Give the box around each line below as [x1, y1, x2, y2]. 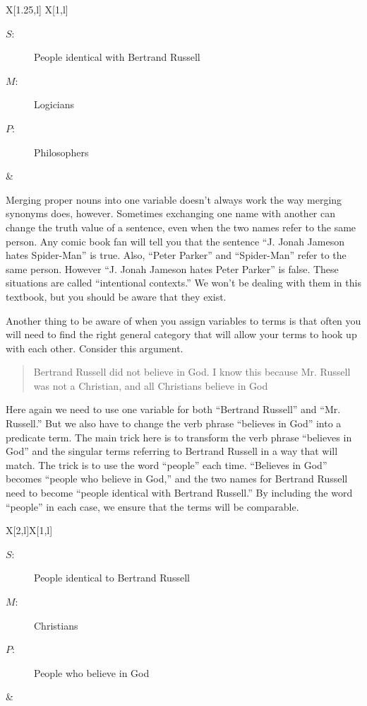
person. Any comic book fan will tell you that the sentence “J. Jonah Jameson [6, 233, 344, 248]
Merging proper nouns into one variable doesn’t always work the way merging [6, 192, 342, 207]
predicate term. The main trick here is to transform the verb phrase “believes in [6, 429, 352, 444]
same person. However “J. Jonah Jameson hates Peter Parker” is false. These [6, 261, 339, 276]
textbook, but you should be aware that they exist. [6, 289, 227, 303]
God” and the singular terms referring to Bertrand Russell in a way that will [6, 444, 338, 458]
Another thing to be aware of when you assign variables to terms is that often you [6, 313, 361, 328]
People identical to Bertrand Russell [34, 570, 190, 585]
